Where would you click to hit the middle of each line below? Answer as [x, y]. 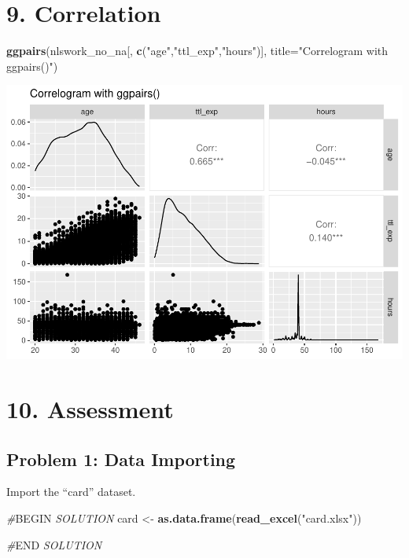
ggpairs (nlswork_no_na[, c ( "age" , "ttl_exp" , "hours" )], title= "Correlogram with [197, 51]
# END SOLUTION [54, 544]
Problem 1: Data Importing [121, 459]
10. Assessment [90, 409]
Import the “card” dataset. [71, 492]
